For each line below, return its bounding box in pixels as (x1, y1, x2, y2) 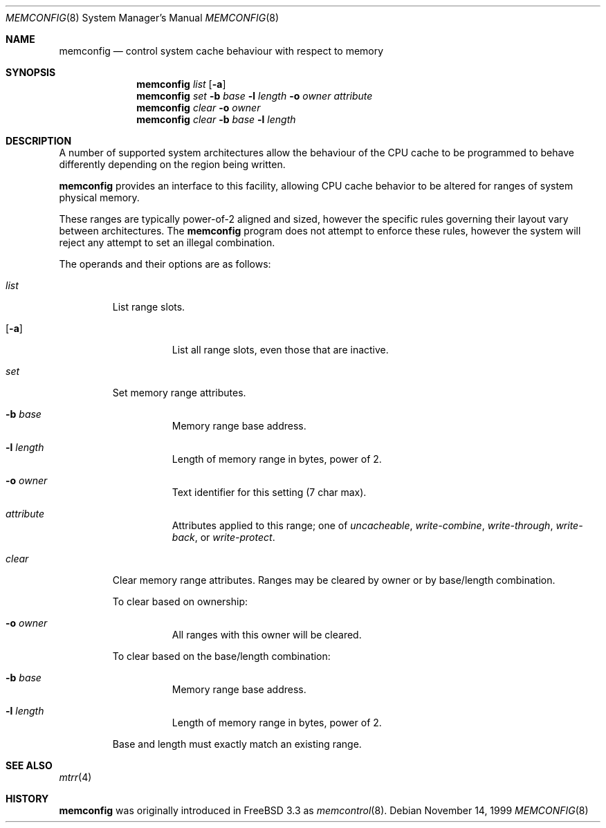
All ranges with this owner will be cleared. (172, 629, 362, 641)
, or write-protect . (194, 531, 275, 543)
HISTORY (6, 793, 49, 804)
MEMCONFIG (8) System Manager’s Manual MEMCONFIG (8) (6, 12, 279, 24)
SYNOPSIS (6, 66, 56, 78)
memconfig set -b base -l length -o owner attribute (136, 90, 373, 102)
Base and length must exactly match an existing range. (112, 738, 362, 750)
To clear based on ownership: (112, 596, 248, 607)
